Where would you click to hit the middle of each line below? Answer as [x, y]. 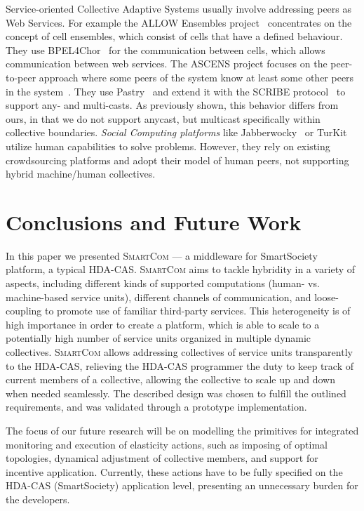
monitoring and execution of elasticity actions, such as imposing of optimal [167, 444]
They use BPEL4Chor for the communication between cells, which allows [166, 49]
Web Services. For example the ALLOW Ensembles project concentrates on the [179, 22]
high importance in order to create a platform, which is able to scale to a [163, 324]
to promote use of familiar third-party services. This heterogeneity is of [198, 311]
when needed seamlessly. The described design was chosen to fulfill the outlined [176, 393]
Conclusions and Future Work [154, 221]
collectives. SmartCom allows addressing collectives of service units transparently [179, 352]
